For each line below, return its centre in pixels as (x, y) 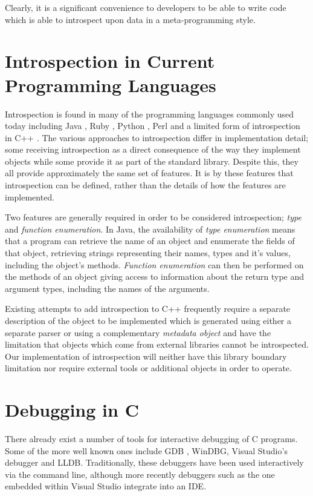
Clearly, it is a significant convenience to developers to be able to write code (146, 7)
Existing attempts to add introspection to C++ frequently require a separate (148, 309)
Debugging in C (72, 410)
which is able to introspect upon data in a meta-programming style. (130, 19)
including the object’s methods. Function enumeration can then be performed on (154, 264)
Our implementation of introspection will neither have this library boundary (146, 356)
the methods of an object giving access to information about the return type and (155, 276)
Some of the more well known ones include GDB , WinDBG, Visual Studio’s (146, 450)
